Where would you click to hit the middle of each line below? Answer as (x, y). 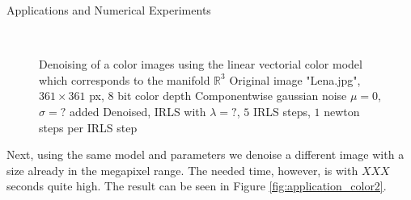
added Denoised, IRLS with (138, 111)
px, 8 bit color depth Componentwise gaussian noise (218, 96)
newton (342, 111)
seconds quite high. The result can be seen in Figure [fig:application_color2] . (197, 186)
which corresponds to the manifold (125, 79)
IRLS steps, (282, 111)
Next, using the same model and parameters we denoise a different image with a (205, 154)
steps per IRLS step (88, 127)
